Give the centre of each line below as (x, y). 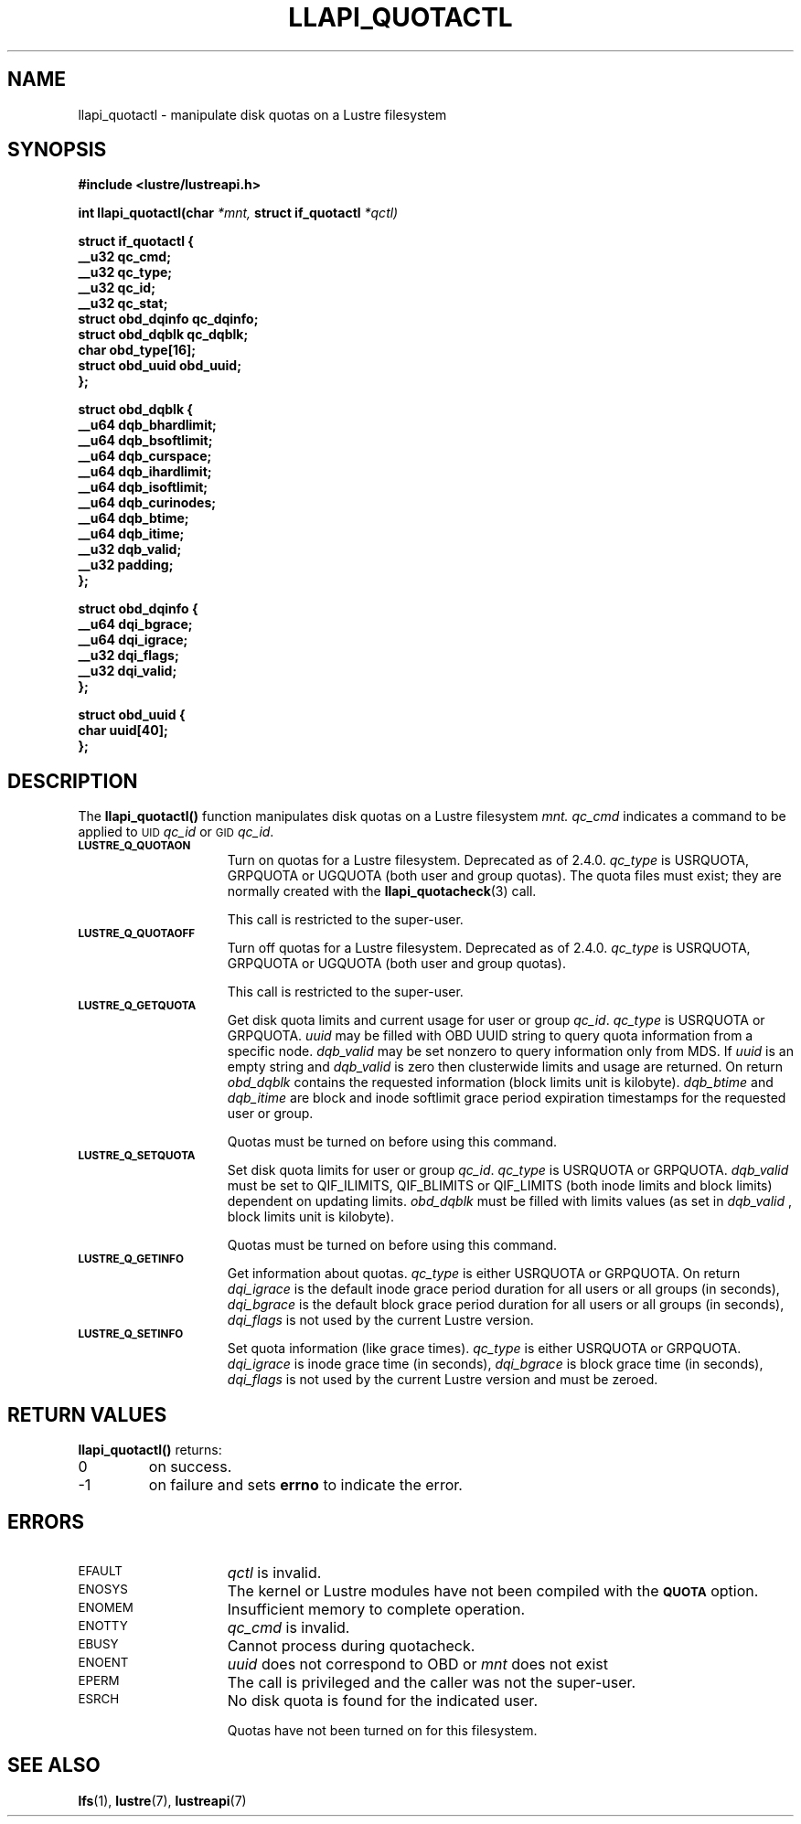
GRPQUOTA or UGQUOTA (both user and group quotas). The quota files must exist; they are (504, 876)
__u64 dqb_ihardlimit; (145, 472)
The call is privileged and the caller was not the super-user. (432, 1682)
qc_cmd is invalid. (288, 1627)
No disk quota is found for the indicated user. (382, 1700)
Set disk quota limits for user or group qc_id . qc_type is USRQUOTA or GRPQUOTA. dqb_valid (508, 1170)
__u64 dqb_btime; (133, 518)
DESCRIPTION (73, 781)
